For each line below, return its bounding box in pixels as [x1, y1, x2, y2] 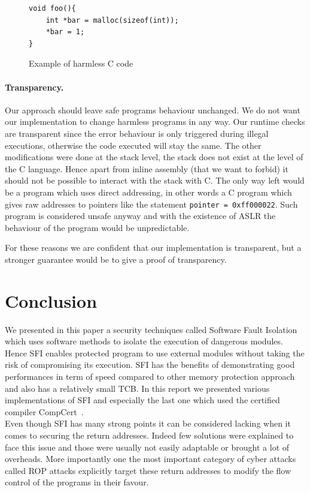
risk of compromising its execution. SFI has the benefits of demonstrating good [5, 358, 295, 371]
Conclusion [5, 288, 98, 313]
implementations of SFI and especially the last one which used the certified [5, 394, 280, 406]
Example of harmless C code [29, 57, 133, 70]
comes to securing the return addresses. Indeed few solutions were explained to [5, 429, 294, 442]
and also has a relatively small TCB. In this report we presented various [5, 382, 270, 394]
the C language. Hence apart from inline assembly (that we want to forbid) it [5, 162, 288, 175]
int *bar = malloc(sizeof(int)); [45, 16, 179, 25]
